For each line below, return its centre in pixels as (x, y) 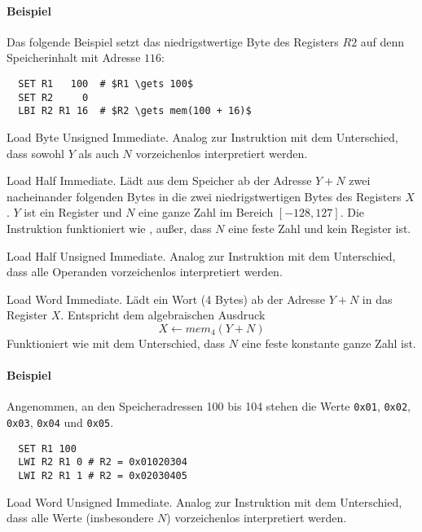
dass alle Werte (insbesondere (80, 518)
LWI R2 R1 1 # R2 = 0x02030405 (103, 475)
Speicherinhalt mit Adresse (74, 57)
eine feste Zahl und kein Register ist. (320, 228)
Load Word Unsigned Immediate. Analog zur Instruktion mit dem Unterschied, (204, 501)
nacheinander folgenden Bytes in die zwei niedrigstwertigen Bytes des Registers (204, 196)
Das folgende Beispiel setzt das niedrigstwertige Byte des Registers (173, 41)
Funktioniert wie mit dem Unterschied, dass (116, 343)
